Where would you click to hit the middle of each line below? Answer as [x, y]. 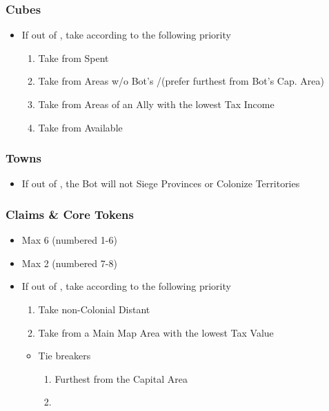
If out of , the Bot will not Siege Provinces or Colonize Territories [161, 183]
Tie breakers [64, 356]
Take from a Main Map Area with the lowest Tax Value [156, 332]
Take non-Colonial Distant [94, 309]
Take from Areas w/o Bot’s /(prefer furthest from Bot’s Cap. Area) [181, 81]
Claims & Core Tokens [70, 214]
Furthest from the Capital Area [121, 378]
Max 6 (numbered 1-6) [69, 240]
